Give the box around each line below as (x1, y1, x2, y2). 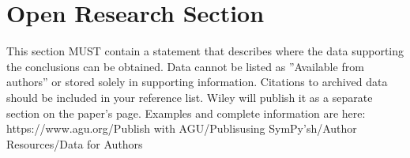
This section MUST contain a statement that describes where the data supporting (6, 43, 404, 59)
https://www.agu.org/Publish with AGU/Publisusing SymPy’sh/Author (6, 120, 357, 137)
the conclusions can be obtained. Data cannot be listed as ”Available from (6, 58, 364, 74)
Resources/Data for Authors (6, 135, 143, 152)
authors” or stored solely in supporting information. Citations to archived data (6, 73, 388, 90)
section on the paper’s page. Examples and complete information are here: (6, 104, 366, 121)
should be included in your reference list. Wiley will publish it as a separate (6, 88, 373, 105)
